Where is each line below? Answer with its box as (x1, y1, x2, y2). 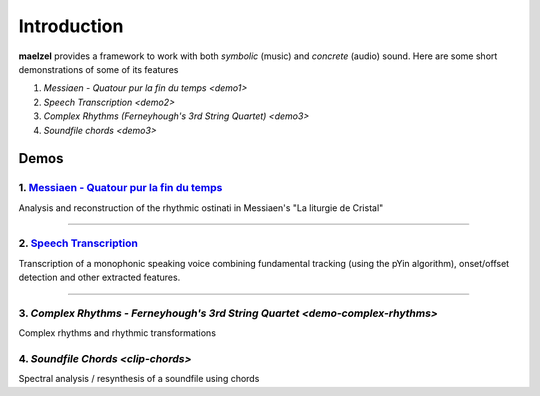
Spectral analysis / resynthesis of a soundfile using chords (18, 373, 260, 385)
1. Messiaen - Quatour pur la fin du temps (18, 181, 223, 195)
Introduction (18, 15, 124, 37)
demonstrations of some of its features (18, 63, 179, 75)
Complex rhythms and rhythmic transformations (18, 327, 217, 339)
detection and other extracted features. (18, 271, 181, 284)
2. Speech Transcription (18, 236, 139, 250)
